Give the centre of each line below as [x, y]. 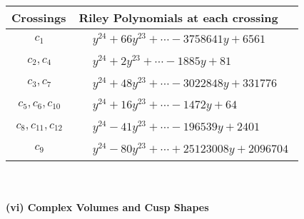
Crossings [39, 17]
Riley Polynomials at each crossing [178, 17]
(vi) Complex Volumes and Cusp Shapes [107, 207]
